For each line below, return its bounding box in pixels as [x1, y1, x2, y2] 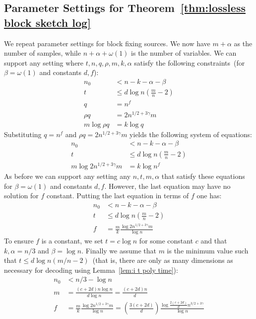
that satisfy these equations [161, 170, 245, 181]
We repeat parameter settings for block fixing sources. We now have [4, 38, 210, 48]
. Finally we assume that [81, 245, 156, 255]
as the [234, 38, 253, 48]
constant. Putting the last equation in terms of [46, 190, 189, 201]
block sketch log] [4, 14, 91, 30]
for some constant [139, 235, 193, 245]
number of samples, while [4, 48, 81, 58]
